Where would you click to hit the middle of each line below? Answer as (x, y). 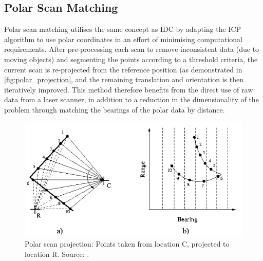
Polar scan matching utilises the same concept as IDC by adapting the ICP (123, 29)
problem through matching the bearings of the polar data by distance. (115, 109)
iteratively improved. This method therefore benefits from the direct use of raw (129, 89)
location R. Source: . (57, 254)
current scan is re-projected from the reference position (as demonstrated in (123, 69)
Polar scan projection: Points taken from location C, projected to (127, 244)
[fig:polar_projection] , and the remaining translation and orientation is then (124, 79)
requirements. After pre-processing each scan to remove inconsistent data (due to (132, 49)
